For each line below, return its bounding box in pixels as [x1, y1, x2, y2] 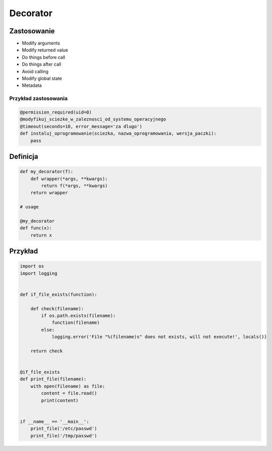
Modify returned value [22, 47, 68, 53]
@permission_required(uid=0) [20, 109, 92, 115]
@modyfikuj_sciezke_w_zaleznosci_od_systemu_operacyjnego [20, 117, 166, 122]
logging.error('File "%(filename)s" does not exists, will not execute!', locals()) [51, 334, 267, 340]
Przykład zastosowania [9, 95, 68, 102]
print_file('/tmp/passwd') [30, 433, 98, 438]
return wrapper [30, 190, 68, 196]
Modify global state [22, 76, 62, 82]
